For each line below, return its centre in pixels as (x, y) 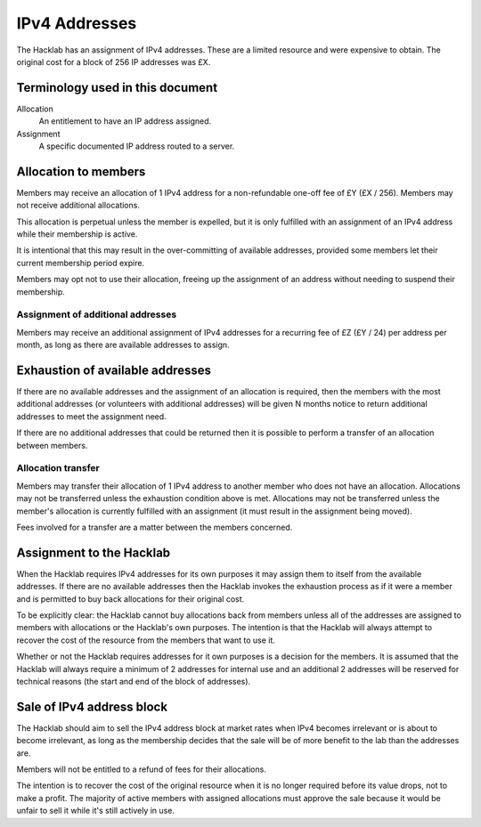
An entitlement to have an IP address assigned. (125, 121)
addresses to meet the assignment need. (91, 416)
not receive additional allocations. (78, 206)
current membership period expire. (81, 263)
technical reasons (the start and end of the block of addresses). (134, 681)
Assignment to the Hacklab (94, 552)
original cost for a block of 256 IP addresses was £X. (114, 61)
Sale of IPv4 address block (92, 706)
